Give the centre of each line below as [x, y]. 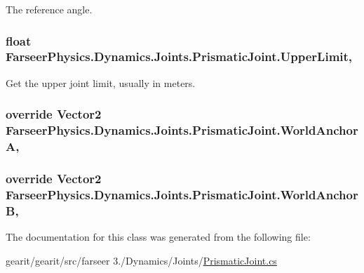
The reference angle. [49, 9]
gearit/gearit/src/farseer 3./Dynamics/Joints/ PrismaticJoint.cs [141, 260]
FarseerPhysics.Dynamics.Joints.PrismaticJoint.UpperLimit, [179, 56]
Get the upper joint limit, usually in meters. [101, 82]
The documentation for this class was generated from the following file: [158, 237]
